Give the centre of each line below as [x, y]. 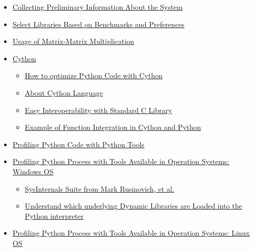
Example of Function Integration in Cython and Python [113, 127]
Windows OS [33, 171]
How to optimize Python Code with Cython [94, 75]
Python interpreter [54, 215]
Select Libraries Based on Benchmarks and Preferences [99, 24]
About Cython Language [64, 92]
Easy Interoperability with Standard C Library [98, 110]
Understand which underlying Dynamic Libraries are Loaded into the [133, 206]
